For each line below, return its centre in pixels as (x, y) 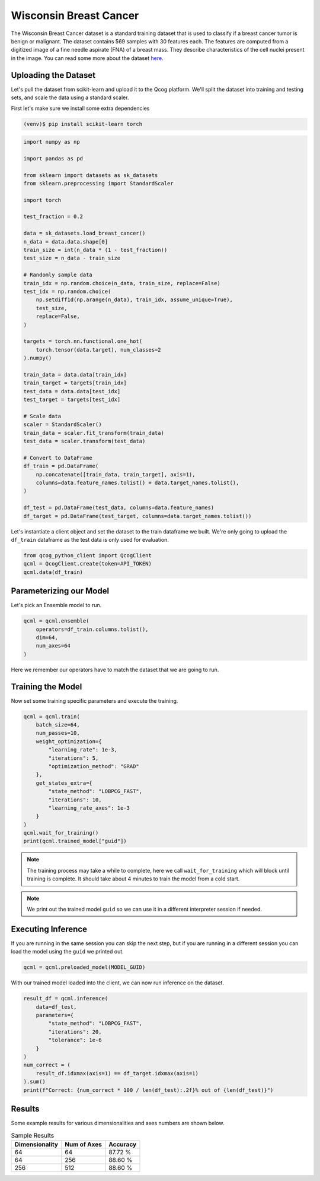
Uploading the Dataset (53, 75)
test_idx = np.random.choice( (67, 291)
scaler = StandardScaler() (63, 424)
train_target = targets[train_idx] (75, 383)
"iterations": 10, (75, 800)
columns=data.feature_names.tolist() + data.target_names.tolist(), (137, 482)
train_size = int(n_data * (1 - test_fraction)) (95, 250)
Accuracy (123, 1144)
